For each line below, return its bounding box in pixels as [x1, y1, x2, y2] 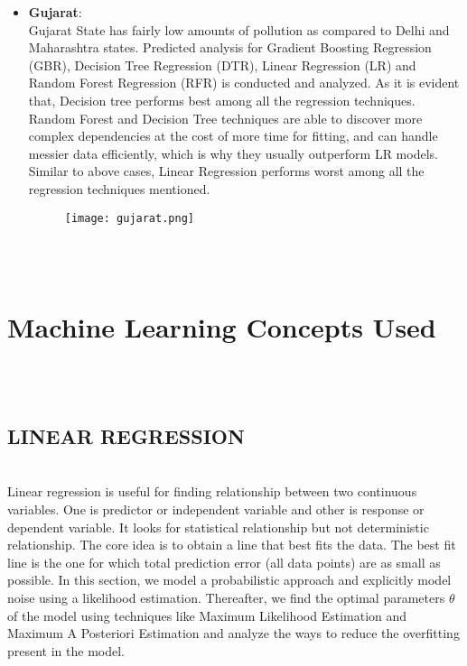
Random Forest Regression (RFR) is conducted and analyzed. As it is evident [28, 73, 460, 92]
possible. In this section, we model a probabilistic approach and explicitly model [7, 570, 452, 589]
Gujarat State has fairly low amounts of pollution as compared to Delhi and [28, 20, 450, 39]
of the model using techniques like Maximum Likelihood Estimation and [7, 606, 407, 624]
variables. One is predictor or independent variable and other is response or [7, 500, 425, 519]
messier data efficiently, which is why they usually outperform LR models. [28, 143, 438, 162]
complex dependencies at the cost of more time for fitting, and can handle [28, 126, 438, 145]
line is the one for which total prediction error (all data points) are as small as [7, 552, 441, 571]
